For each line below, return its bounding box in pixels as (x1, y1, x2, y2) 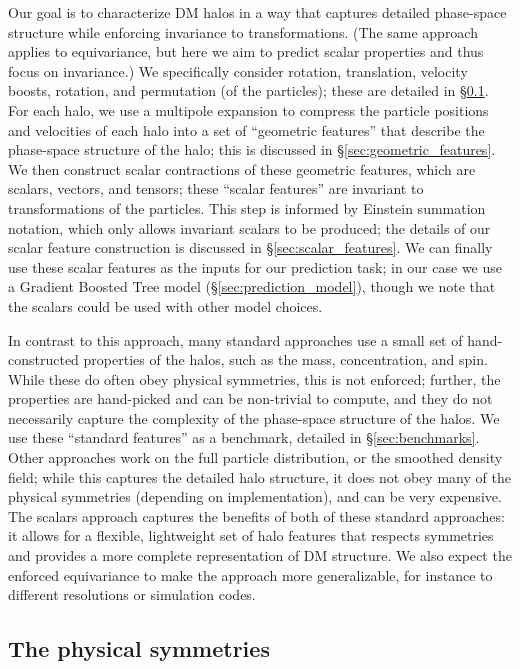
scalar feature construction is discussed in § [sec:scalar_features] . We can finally (8, 237, 493, 258)
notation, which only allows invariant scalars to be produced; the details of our (8, 217, 491, 238)
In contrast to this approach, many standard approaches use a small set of (8, 329, 463, 350)
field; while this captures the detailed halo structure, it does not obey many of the (8, 466, 511, 487)
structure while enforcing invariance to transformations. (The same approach (8, 21, 478, 42)
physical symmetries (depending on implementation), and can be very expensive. (8, 486, 502, 507)
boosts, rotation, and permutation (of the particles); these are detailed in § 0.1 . (8, 80, 489, 101)
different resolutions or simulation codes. (8, 584, 256, 605)
